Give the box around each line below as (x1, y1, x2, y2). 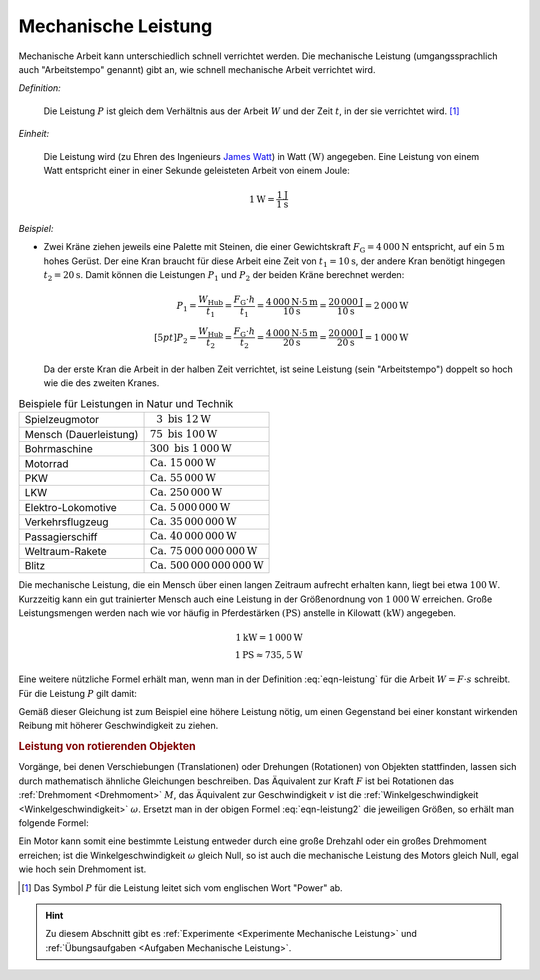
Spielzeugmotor (24, 413, 100, 427)
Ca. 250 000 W (149, 486, 223, 499)
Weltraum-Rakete (24, 544, 107, 558)
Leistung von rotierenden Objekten (18, 740, 197, 754)
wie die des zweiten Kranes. (43, 377, 160, 389)
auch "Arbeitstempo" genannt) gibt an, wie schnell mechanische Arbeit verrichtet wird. (18, 63, 376, 75)
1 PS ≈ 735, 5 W (234, 650, 304, 661)
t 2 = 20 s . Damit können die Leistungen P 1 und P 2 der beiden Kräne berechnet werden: (43, 269, 405, 283)
